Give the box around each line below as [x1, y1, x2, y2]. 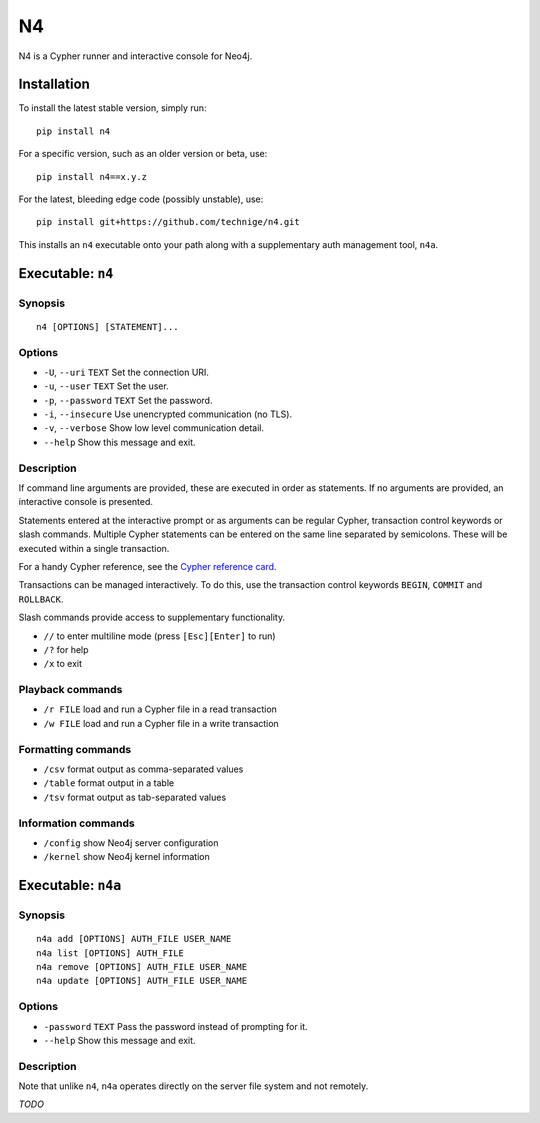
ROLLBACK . [18, 593, 64, 605]
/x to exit [43, 658, 83, 670]
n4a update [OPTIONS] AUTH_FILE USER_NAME [36, 975, 248, 987]
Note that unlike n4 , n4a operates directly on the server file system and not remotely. [18, 1080, 369, 1092]
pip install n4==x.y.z [36, 171, 148, 182]
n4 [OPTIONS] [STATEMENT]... [36, 321, 179, 332]
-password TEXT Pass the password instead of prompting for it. [43, 1020, 309, 1032]
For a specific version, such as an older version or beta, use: [18, 148, 268, 160]
